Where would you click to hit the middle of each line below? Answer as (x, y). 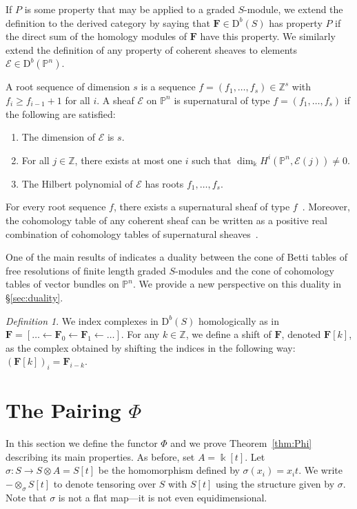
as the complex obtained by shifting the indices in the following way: (151, 347)
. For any (140, 334)
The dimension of (59, 137)
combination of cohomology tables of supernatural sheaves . (132, 233)
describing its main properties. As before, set (100, 456)
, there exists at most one (128, 160)
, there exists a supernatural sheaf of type (202, 207)
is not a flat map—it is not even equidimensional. (163, 497)
